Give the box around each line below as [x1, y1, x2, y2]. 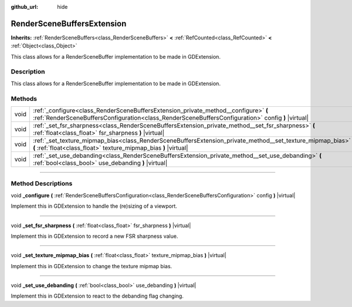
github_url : [11, 4, 38, 10]
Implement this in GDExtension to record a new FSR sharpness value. [11, 232, 178, 239]
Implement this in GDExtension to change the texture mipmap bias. [11, 262, 172, 269]
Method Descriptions [11, 180, 73, 188]
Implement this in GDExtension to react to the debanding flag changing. [11, 292, 184, 299]
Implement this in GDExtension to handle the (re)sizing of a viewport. [11, 203, 177, 210]
